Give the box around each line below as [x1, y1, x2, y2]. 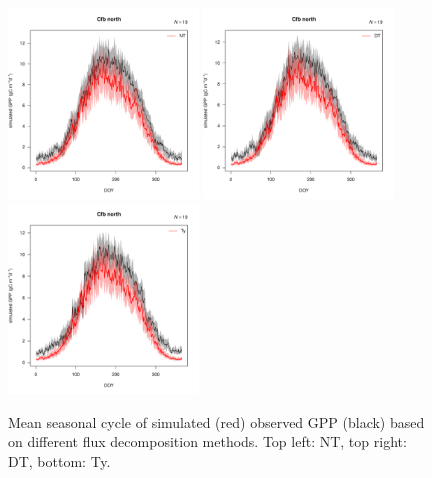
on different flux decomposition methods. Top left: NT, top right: [8, 431, 407, 452]
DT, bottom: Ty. [8, 450, 111, 471]
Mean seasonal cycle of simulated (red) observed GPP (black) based [8, 411, 425, 432]
